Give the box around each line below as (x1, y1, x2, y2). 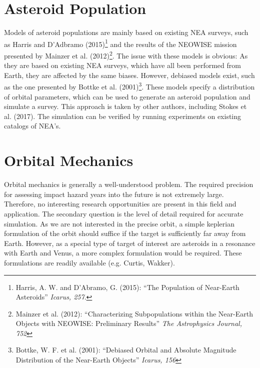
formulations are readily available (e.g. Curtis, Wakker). (4, 257, 175, 267)
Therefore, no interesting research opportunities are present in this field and (4, 198, 236, 209)
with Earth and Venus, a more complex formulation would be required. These (4, 247, 242, 258)
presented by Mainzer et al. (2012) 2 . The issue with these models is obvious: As (4, 48, 248, 60)
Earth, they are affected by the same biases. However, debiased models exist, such (4, 69, 255, 80)
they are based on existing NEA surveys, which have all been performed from (4, 60, 241, 70)
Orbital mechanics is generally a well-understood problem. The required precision (4, 179, 253, 189)
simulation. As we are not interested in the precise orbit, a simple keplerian (4, 218, 234, 228)
